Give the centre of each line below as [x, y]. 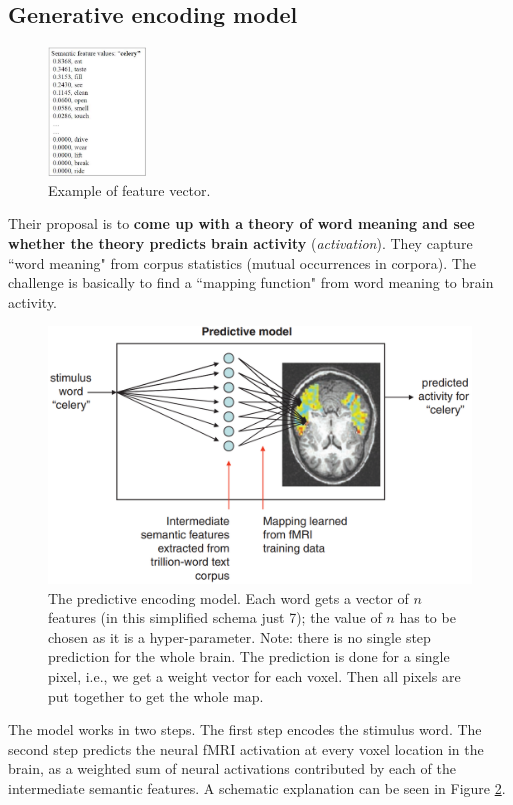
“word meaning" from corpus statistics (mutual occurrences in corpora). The [242, 262]
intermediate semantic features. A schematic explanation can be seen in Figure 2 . [257, 787]
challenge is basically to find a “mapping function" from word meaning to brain [251, 282]
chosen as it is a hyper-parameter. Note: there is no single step [239, 636]
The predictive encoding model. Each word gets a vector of [228, 597]
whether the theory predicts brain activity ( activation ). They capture [240, 243]
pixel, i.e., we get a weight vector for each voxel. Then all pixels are [254, 675]
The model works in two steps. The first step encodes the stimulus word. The [245, 729]
